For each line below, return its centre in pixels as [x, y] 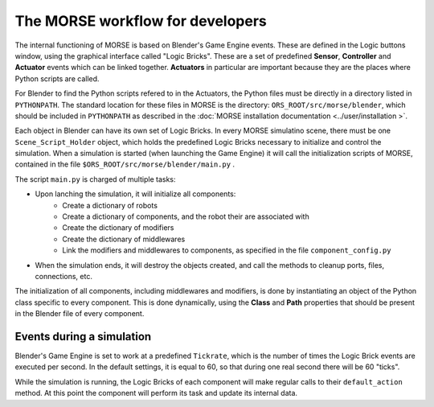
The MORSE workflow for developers [141, 21]
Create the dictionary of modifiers [118, 228]
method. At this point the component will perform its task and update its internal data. [156, 393]
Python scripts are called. [57, 78]
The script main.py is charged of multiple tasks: [95, 179]
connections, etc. [63, 276]
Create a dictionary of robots [110, 205]
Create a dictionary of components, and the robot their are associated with [186, 216]
